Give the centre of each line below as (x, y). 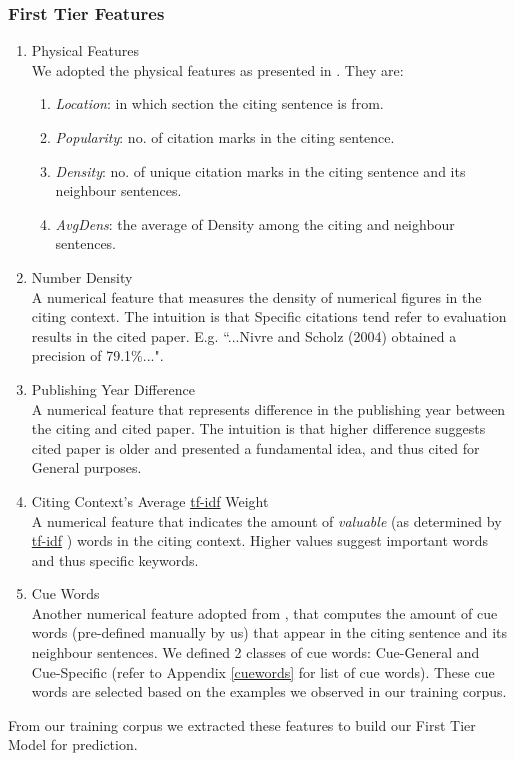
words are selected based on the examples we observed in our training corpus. (269, 691)
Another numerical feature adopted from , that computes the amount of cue (264, 612)
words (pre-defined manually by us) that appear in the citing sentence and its (269, 632)
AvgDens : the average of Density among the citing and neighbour (255, 223)
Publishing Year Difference (113, 388)
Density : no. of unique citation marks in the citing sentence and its (260, 170)
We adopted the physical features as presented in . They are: (217, 69)
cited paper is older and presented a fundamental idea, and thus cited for (255, 447)
